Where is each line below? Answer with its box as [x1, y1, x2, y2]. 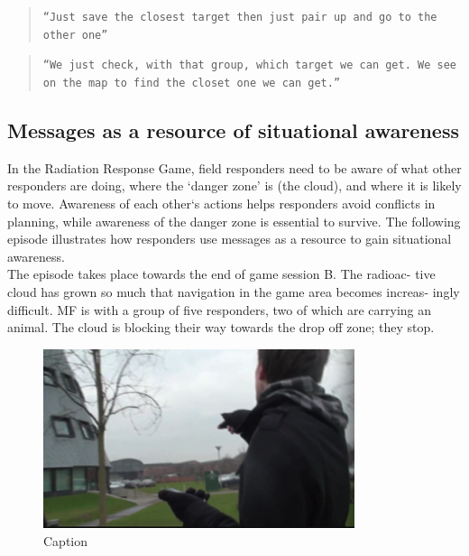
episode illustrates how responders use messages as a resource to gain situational [7, 229, 452, 248]
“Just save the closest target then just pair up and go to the [42, 11, 437, 23]
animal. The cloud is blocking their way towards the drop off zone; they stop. [7, 318, 435, 337]
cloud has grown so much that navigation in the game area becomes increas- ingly [7, 282, 460, 301]
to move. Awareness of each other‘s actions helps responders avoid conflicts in [7, 194, 436, 213]
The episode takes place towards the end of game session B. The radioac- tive [7, 264, 436, 283]
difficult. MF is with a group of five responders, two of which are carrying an [7, 300, 432, 319]
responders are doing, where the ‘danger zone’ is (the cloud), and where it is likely [7, 176, 462, 195]
